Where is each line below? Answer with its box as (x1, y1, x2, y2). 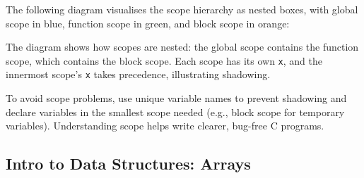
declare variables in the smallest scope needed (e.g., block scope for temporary (6, 104, 345, 119)
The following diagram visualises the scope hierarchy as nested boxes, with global (6, 2, 358, 16)
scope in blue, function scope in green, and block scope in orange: (6, 15, 290, 30)
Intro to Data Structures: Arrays (6, 153, 251, 174)
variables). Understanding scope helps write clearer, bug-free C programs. (6, 118, 324, 133)
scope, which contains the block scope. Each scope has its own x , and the (6, 53, 323, 68)
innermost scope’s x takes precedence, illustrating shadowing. (6, 67, 271, 82)
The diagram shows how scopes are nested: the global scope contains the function (6, 39, 359, 54)
